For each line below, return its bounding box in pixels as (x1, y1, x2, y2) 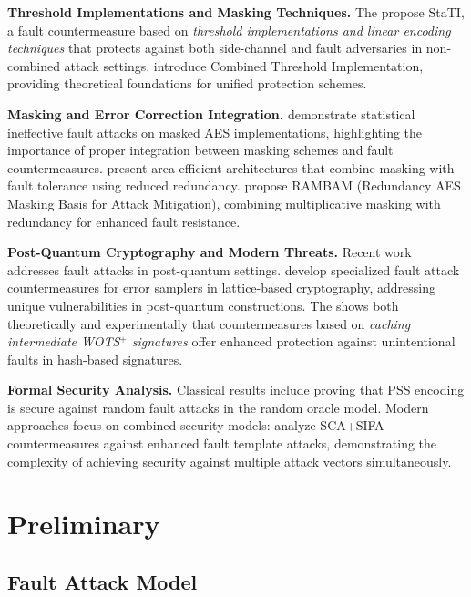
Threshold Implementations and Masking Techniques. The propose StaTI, (7, 3, 465, 21)
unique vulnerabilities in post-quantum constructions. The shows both (7, 295, 399, 314)
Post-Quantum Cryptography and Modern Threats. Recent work (7, 242, 412, 262)
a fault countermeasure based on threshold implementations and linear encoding (7, 20, 451, 39)
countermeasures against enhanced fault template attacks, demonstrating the (7, 434, 437, 453)
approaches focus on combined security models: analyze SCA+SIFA (7, 416, 384, 435)
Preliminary (7, 505, 160, 542)
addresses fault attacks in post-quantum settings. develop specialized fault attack (7, 260, 460, 279)
